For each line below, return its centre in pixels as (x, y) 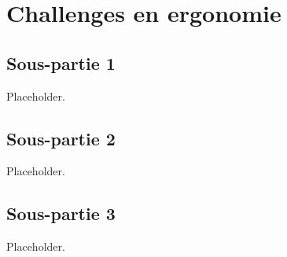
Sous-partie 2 (61, 138)
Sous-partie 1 (61, 62)
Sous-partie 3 (61, 213)
